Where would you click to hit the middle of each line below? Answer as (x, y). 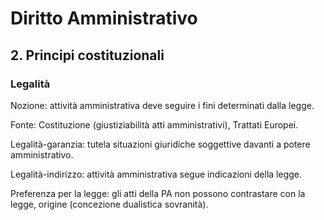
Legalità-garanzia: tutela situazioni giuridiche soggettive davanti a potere (160, 144)
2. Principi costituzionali (87, 55)
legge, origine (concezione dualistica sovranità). (109, 204)
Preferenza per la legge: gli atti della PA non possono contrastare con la (158, 193)
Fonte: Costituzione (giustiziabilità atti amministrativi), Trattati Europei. (154, 124)
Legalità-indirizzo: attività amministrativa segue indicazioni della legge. (156, 174)
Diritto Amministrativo (104, 18)
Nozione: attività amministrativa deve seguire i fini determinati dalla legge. (162, 105)
